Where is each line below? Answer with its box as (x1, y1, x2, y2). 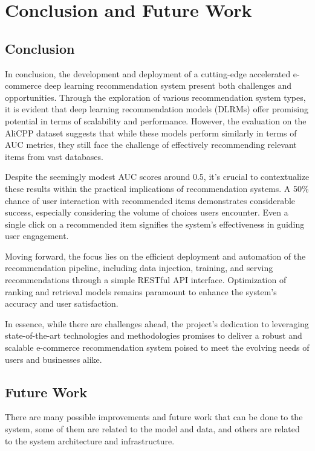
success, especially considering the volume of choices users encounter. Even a (5, 206, 288, 219)
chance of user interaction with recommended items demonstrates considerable (5, 194, 296, 206)
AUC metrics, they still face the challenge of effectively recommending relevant (5, 138, 297, 151)
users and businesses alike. (5, 353, 102, 365)
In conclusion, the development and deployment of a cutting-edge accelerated (5, 67, 291, 80)
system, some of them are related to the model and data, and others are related (5, 423, 300, 435)
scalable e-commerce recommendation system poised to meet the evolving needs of (5, 341, 310, 354)
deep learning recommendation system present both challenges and (44, 79, 292, 92)
